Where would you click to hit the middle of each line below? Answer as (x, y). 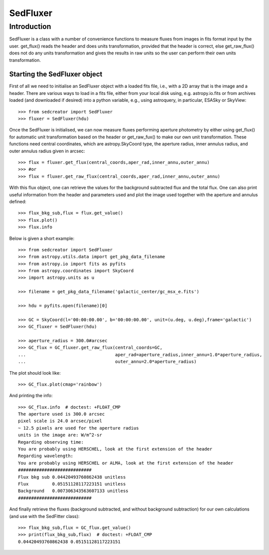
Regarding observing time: (51, 442)
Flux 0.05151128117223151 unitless (72, 484)
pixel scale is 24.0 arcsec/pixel (60, 421)
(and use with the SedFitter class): (44, 516)
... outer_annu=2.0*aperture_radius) (107, 362)
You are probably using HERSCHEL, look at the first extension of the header (115, 449)
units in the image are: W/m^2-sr (60, 435)
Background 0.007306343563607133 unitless (73, 491)
